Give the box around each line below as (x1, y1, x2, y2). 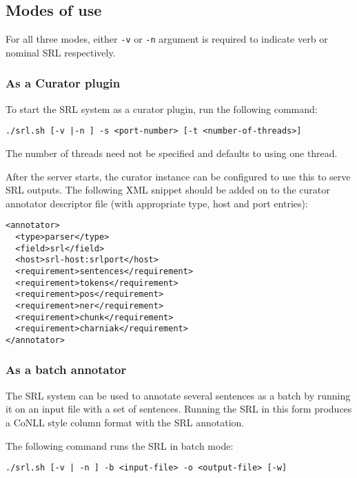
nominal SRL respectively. (6, 45, 116, 59)
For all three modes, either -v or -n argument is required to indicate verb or (6, 32, 328, 46)
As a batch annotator (6, 361, 127, 378)
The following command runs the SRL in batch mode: (6, 438, 234, 453)
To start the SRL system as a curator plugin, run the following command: (6, 101, 318, 116)
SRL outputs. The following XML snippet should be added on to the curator (6, 183, 330, 197)
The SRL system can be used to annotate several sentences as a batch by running (6, 388, 351, 402)
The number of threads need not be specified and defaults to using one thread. (6, 145, 338, 160)
